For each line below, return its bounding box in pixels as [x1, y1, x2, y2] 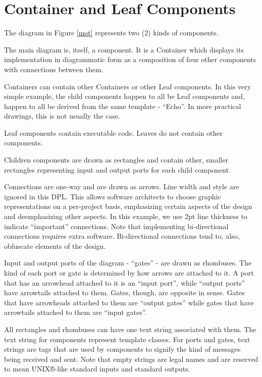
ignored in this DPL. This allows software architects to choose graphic [4, 191, 221, 201]
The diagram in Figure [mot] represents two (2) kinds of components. [4, 27, 219, 38]
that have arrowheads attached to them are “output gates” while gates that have [4, 297, 254, 307]
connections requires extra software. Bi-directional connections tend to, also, [4, 231, 240, 241]
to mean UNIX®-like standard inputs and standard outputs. [4, 363, 190, 374]
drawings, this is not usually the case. [4, 111, 120, 121]
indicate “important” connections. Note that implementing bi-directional [4, 221, 229, 231]
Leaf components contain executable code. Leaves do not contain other [4, 127, 223, 138]
